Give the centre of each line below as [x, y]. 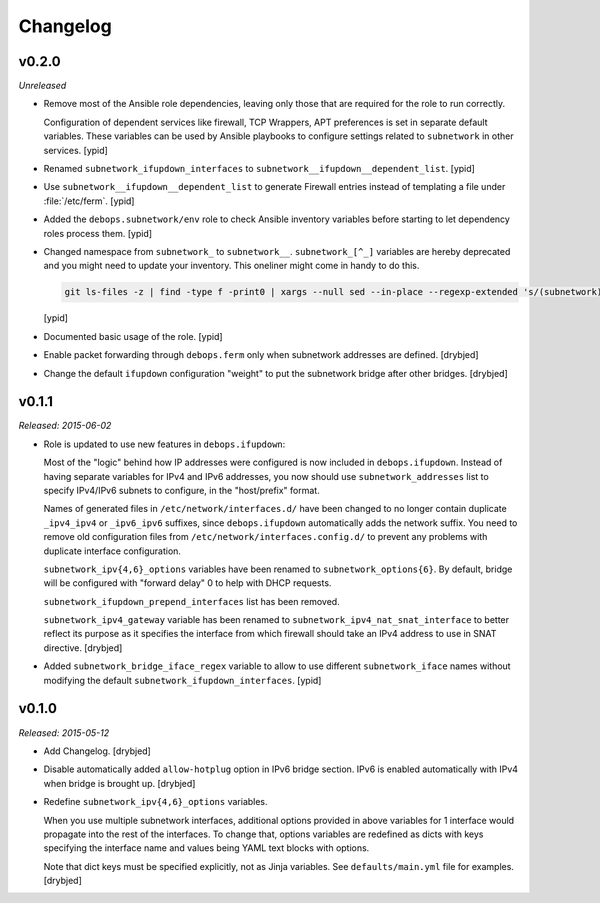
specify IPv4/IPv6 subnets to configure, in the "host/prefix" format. [181, 490]
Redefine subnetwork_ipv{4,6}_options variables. [156, 802]
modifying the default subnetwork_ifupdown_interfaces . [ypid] [182, 680]
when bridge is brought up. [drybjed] [119, 783]
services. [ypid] [76, 150]
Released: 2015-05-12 [64, 732]
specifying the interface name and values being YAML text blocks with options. [206, 848]
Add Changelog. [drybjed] [97, 751]
